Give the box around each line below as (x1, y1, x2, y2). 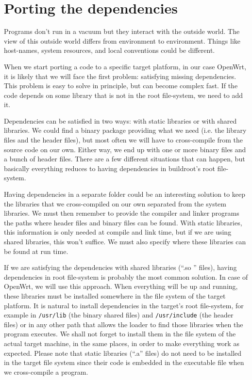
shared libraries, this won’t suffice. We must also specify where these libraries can (4, 237, 246, 246)
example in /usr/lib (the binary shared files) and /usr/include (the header (4, 310, 234, 320)
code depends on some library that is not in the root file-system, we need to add (4, 90, 243, 100)
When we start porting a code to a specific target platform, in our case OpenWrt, (4, 61, 247, 71)
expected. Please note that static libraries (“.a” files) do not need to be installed (4, 348, 242, 358)
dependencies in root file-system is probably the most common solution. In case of (4, 271, 248, 282)
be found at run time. (4, 246, 68, 256)
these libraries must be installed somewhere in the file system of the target (4, 290, 226, 301)
